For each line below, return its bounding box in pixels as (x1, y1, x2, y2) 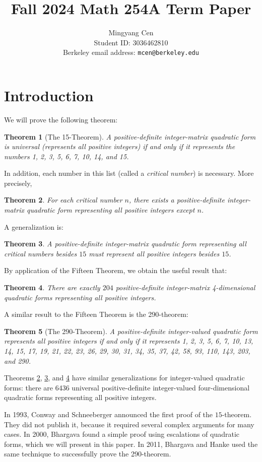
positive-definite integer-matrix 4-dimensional (115, 282, 255, 293)
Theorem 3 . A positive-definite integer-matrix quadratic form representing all (4, 238, 246, 249)
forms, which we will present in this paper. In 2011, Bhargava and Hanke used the (4, 438, 258, 449)
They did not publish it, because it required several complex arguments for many (4, 419, 254, 429)
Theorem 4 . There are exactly (4, 282, 100, 293)
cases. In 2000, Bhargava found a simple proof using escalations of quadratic (4, 429, 240, 439)
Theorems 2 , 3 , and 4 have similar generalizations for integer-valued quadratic (4, 372, 245, 383)
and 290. (4, 355, 31, 366)
